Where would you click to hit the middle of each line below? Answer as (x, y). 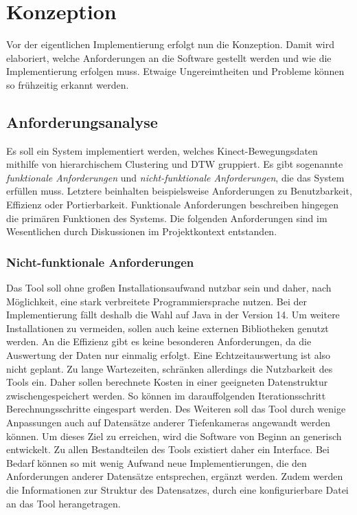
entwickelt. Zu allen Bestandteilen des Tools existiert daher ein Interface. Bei (168, 449)
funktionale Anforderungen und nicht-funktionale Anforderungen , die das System (175, 177)
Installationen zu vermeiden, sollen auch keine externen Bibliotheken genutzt (168, 328)
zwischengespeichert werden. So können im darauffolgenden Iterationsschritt (166, 395)
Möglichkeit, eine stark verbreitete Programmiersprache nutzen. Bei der (157, 301)
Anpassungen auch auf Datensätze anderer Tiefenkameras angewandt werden (168, 423)
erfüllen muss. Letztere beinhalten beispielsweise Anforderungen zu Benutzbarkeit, (179, 191)
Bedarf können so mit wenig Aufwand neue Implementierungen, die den (157, 462)
